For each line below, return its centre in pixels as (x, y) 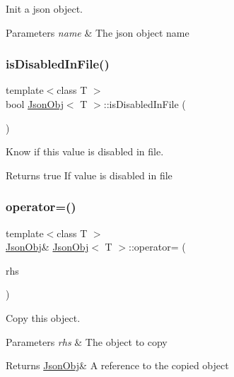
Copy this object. (43, 317)
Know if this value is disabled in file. (85, 151)
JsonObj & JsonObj (47, 247)
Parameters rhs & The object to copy (87, 341)
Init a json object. (44, 8)
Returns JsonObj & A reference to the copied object (117, 365)
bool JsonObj (35, 104)
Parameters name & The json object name (98, 32)
